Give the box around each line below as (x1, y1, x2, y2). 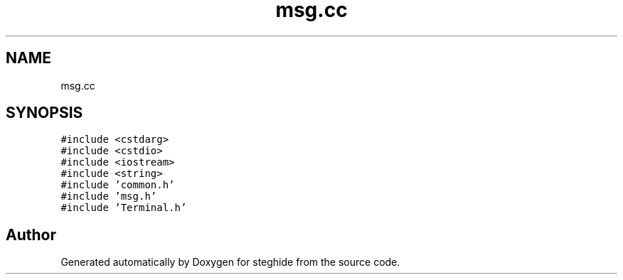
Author (6, 225, 56, 244)
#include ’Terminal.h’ (60, 202, 187, 214)
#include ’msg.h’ (60, 190, 157, 203)
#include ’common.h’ (60, 179, 175, 191)
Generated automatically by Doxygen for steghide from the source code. (60, 256, 400, 269)
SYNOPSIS (6, 104, 83, 122)
